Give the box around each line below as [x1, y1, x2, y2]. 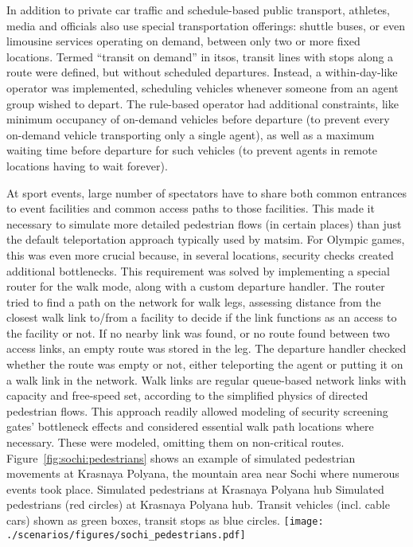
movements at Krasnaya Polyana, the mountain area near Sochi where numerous [6, 465, 399, 482]
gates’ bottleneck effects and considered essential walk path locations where [6, 418, 374, 435]
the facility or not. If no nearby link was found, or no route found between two [6, 324, 390, 341]
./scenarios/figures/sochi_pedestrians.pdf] [6, 529, 246, 541]
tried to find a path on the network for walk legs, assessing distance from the [6, 293, 381, 310]
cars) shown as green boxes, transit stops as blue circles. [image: [6, 512, 324, 528]
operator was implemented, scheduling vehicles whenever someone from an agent [6, 79, 399, 96]
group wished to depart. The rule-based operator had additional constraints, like [6, 95, 399, 111]
